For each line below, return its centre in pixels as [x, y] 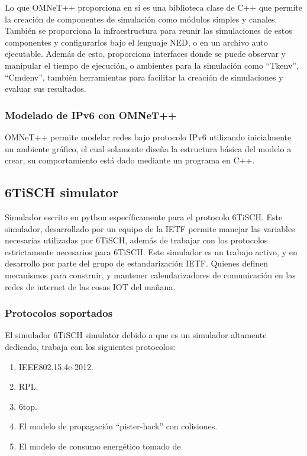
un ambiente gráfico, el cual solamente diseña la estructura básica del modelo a [148, 148]
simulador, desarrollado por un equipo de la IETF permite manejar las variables [150, 228]
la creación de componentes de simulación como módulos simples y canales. [141, 19]
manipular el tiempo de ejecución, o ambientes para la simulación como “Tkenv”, [152, 65]
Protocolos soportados [59, 313]
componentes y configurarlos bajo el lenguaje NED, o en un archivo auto [136, 42]
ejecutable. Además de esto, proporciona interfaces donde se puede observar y [145, 54]
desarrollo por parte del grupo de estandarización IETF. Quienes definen [137, 263]
